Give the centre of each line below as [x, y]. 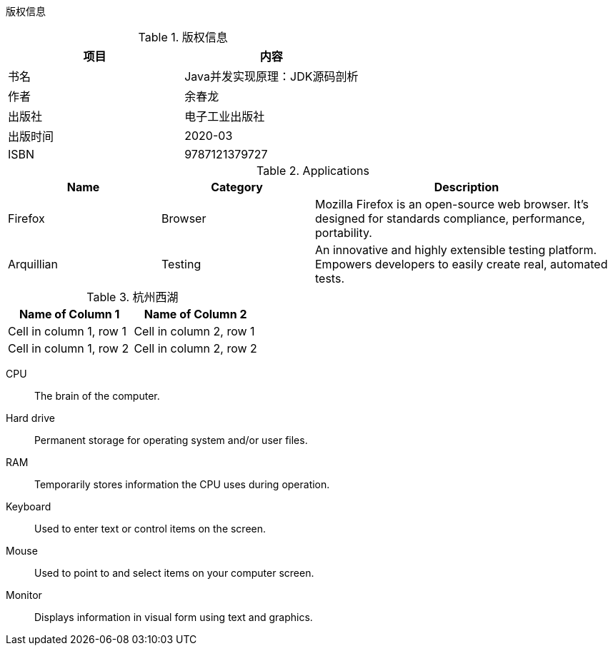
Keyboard [29, 506]
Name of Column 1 [69, 314]
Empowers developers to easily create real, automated [462, 264]
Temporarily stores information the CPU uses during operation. [182, 484]
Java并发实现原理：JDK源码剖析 [271, 76]
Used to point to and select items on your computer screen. [174, 573]
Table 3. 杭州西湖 [133, 297]
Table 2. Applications [313, 171]
